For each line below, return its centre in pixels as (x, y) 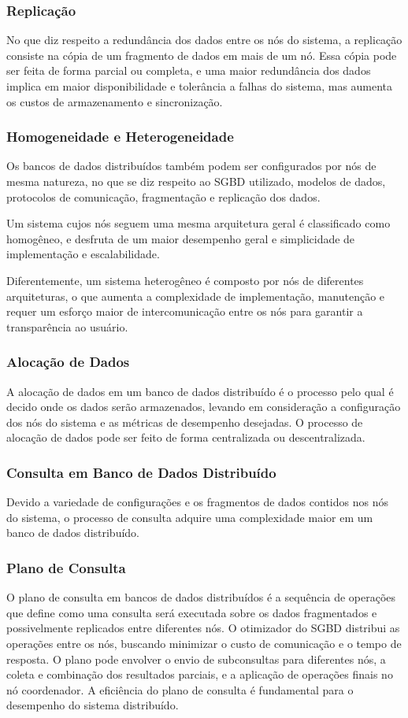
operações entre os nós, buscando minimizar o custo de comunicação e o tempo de (204, 643)
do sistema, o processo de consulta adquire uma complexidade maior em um (190, 517)
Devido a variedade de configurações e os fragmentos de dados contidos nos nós (197, 502)
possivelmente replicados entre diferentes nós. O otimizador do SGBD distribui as (203, 628)
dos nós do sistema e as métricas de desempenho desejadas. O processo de (185, 422)
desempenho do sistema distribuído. (93, 705)
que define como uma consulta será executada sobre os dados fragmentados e (192, 612)
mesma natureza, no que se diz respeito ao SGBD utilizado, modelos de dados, (196, 181)
